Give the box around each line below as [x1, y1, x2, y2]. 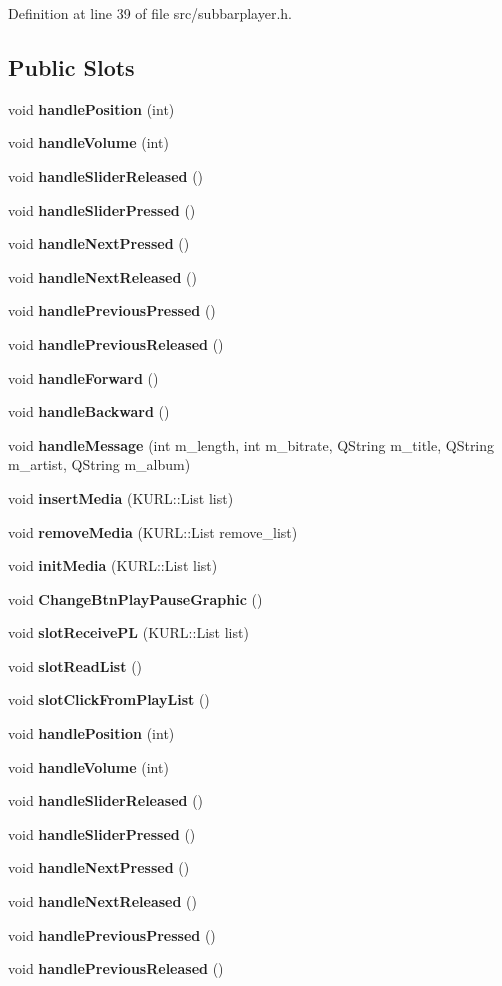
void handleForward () [8, 367, 159, 388]
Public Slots [8, 51, 135, 82]
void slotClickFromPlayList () [8, 689, 210, 710]
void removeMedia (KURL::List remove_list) [8, 521, 298, 542]
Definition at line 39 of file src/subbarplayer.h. [8, 3, 293, 23]
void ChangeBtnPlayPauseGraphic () [8, 588, 263, 609]
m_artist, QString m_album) [8, 454, 191, 475]
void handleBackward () [8, 401, 170, 422]
